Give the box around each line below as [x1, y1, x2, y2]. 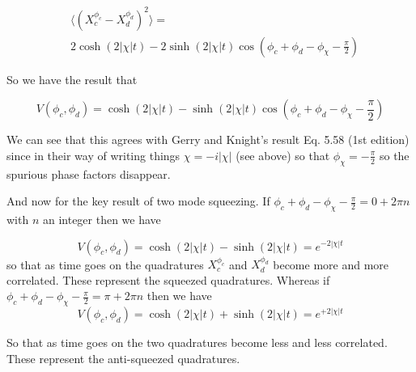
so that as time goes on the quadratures [6, 256, 204, 273]
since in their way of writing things [6, 146, 180, 163]
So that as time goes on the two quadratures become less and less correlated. [6, 334, 388, 351]
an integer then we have [42, 210, 161, 227]
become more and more [273, 256, 389, 273]
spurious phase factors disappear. [6, 165, 171, 182]
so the [379, 146, 410, 163]
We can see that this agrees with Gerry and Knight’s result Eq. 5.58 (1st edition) [6, 131, 410, 148]
